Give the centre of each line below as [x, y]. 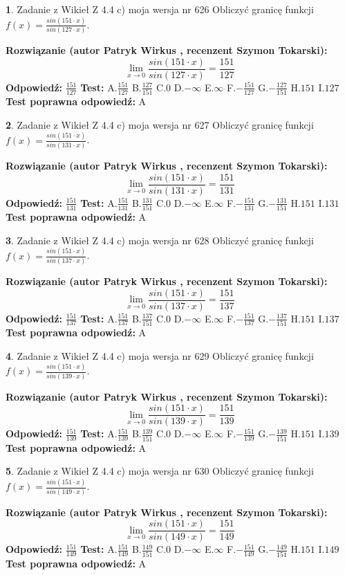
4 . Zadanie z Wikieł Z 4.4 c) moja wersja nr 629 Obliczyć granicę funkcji [160, 355]
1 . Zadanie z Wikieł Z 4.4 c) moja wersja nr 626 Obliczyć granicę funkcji [160, 9]
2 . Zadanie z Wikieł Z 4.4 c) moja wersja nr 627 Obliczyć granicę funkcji [160, 124]
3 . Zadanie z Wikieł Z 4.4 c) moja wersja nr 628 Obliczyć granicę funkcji [160, 240]
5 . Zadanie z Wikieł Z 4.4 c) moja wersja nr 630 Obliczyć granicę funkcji [160, 471]
